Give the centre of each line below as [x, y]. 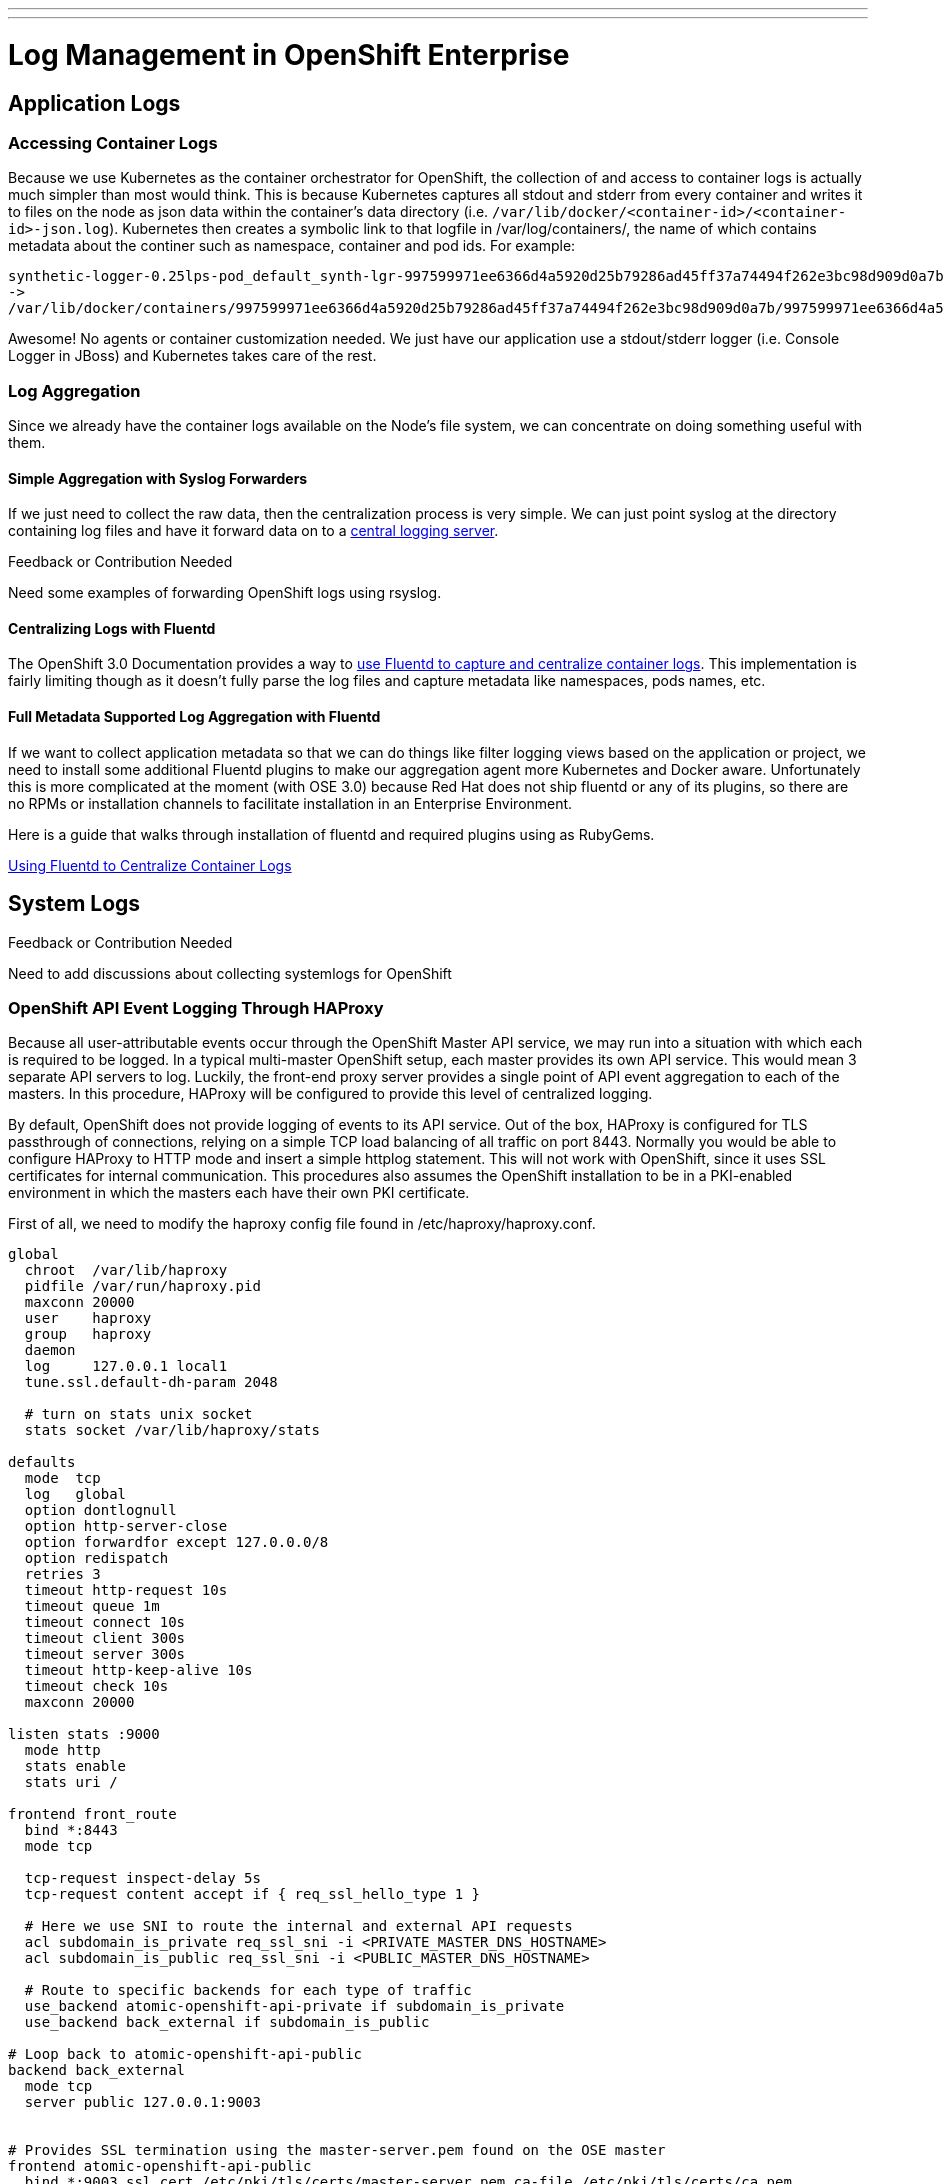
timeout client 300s [105, 1638]
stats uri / [71, 1782]
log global [75, 1494]
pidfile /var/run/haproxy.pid [142, 1286]
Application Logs [94, 103]
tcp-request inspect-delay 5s [142, 1878]
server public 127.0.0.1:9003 [142, 2102]
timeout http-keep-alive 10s [138, 1670]
